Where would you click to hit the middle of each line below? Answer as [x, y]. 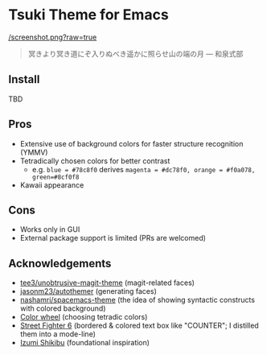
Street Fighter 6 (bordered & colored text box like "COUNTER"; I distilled [139, 326]
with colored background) [63, 308]
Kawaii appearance [52, 185]
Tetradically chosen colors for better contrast [95, 161]
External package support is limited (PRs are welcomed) [113, 238]
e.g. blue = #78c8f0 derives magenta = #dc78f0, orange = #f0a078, [144, 169]
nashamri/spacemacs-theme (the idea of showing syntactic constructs [138, 300]
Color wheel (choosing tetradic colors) [84, 317]
